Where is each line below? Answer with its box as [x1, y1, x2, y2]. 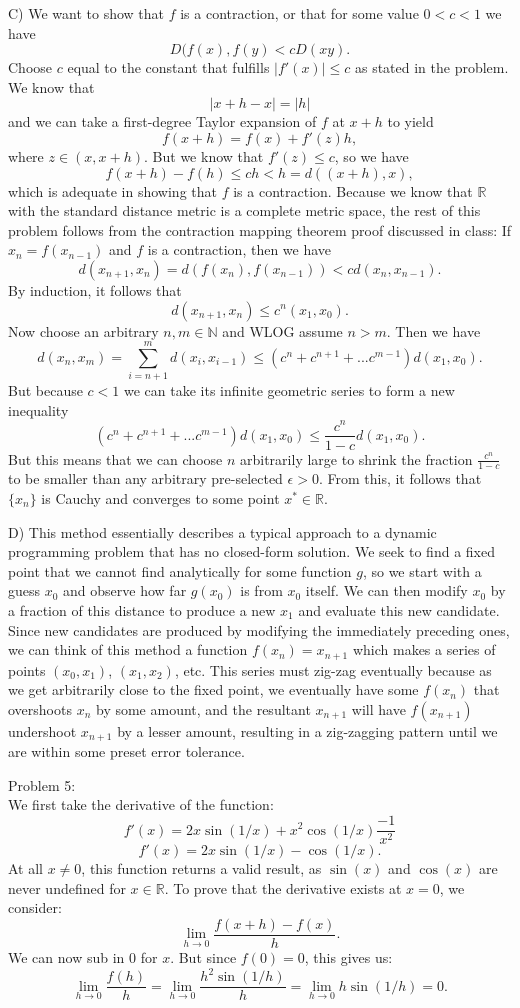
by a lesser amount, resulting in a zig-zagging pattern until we [117, 720, 498, 741]
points [8, 659, 46, 680]
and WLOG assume [222, 320, 343, 341]
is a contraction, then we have [147, 239, 332, 260]
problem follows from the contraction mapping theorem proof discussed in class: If [8, 219, 512, 240]
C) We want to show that [8, 3, 165, 23]
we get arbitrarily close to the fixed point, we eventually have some [8, 679, 419, 700]
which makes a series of [352, 639, 496, 660]
